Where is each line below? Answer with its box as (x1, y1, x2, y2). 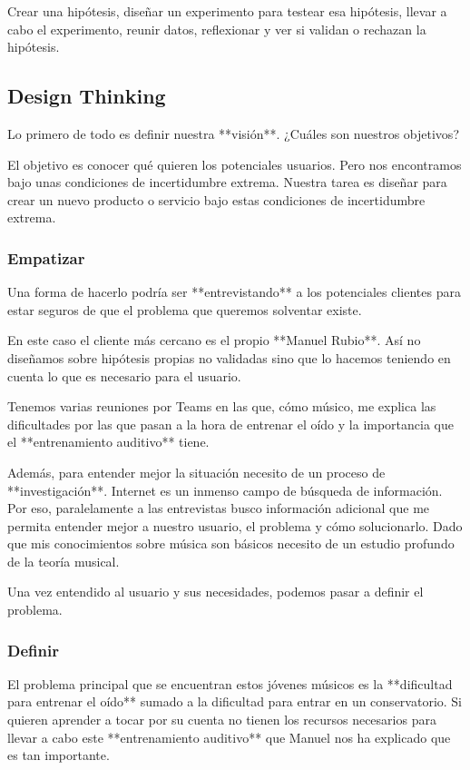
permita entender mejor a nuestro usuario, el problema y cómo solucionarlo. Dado (7, 516, 463, 535)
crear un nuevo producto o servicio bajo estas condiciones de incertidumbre (7, 190, 426, 209)
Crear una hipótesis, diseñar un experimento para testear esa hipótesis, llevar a (7, 2, 447, 20)
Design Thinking (7, 82, 166, 110)
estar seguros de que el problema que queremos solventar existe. (7, 300, 362, 319)
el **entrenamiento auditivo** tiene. (7, 432, 210, 451)
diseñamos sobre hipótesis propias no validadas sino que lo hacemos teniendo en (7, 348, 451, 367)
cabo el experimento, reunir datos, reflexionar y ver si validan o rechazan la (7, 19, 426, 38)
